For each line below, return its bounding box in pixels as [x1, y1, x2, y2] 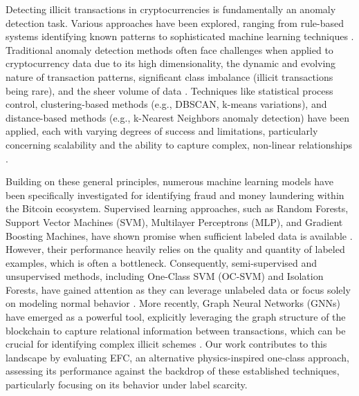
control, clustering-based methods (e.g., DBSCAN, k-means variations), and [6, 97, 327, 111]
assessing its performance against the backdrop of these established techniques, [6, 364, 340, 378]
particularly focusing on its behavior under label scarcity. [6, 377, 248, 392]
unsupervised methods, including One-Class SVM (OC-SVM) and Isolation [6, 269, 324, 283]
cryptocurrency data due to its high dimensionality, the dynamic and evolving [6, 56, 336, 70]
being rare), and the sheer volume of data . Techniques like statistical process [6, 83, 333, 97]
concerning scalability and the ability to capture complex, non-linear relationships [6, 137, 352, 151]
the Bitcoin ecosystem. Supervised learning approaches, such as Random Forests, [6, 201, 349, 216]
